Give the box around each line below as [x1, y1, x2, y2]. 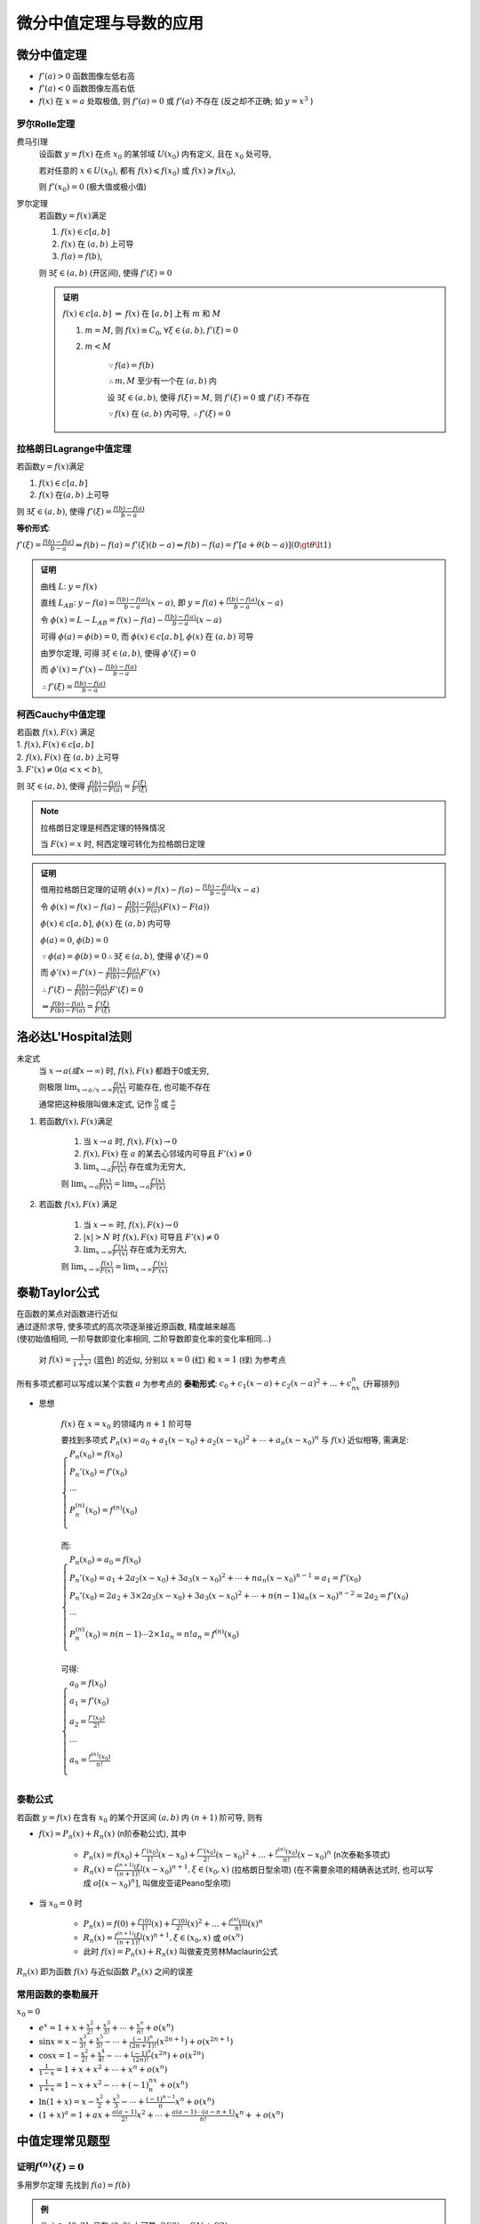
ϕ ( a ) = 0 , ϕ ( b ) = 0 [40, 934, 108, 945]
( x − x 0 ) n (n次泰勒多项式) [297, 1849, 391, 1862]
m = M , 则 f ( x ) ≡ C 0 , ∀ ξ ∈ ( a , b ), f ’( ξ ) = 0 [84, 325, 239, 337]
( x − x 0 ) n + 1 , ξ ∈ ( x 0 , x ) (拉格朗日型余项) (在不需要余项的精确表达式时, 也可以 [142, 1863, 426, 1877]
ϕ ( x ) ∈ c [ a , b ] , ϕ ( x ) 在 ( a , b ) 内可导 [40, 918, 172, 929]
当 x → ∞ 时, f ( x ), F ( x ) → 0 [83, 1219, 179, 1229]
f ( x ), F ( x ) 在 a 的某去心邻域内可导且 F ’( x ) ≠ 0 [83, 1148, 252, 1159]
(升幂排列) [363, 1378, 400, 1389]
